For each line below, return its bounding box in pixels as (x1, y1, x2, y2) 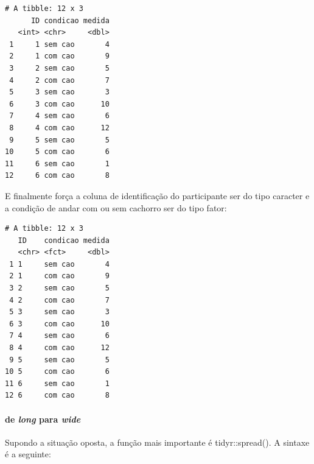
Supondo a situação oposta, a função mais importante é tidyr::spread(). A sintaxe (5, 435, 310, 448)
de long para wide (5, 412, 81, 425)
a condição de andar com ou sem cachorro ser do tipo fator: (5, 201, 227, 214)
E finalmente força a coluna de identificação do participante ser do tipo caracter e (5, 189, 310, 202)
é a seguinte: (5, 448, 51, 460)
